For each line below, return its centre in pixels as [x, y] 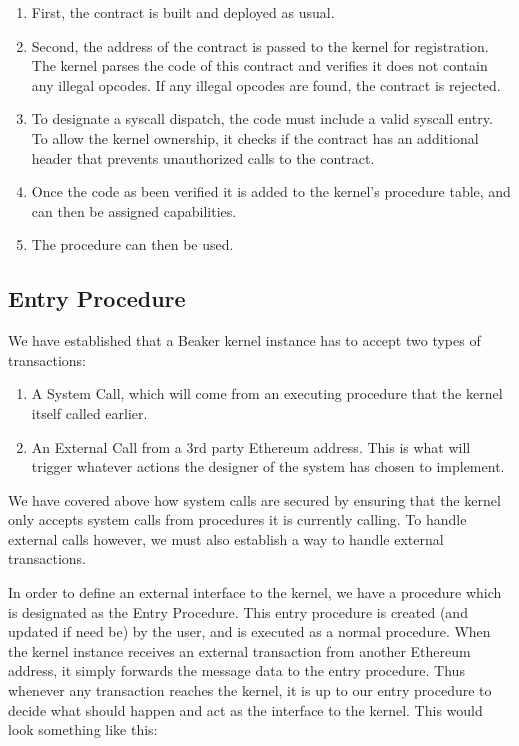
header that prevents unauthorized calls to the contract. [203, 157]
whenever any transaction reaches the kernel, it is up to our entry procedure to [250, 690]
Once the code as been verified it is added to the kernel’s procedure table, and [271, 191]
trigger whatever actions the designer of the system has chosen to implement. [268, 466]
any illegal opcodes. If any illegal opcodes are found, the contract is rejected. [266, 84]
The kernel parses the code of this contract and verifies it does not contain [259, 65]
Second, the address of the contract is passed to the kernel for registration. [260, 45]
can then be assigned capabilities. [134, 210]
